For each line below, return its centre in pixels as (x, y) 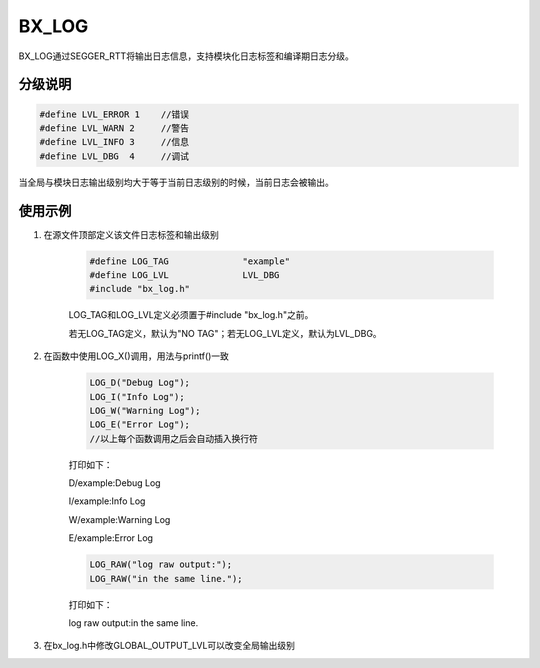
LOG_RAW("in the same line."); (166, 578)
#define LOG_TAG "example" (189, 261)
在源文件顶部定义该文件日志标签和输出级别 (131, 234)
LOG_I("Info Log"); (137, 396)
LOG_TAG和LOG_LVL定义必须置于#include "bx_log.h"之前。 (191, 315)
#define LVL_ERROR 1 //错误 (114, 114)
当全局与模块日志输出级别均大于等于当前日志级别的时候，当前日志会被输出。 (176, 182)
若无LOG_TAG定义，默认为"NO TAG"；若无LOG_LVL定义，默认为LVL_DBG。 (225, 333)
